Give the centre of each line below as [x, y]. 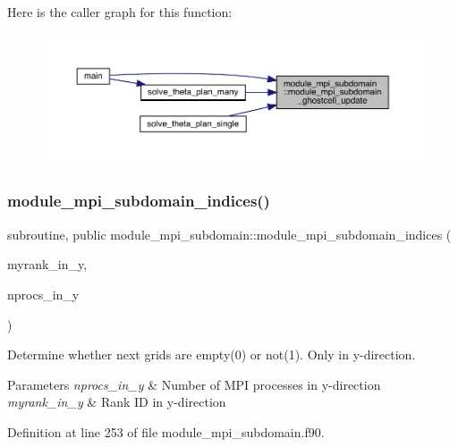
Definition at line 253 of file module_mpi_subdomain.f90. [166, 431]
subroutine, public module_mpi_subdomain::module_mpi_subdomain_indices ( [229, 234]
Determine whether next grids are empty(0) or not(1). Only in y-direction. [212, 354]
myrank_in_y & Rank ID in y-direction [117, 402]
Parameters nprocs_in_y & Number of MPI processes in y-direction [194, 384]
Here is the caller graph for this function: [120, 12]
